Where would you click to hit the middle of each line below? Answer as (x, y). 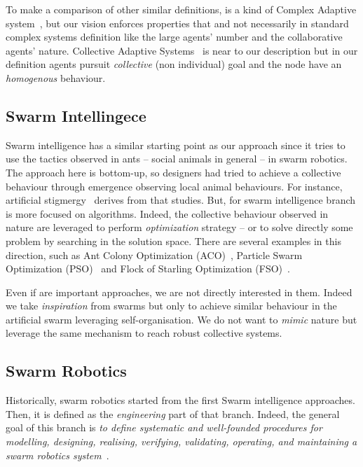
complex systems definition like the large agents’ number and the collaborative (174, 37)
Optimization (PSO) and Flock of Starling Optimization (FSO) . (148, 269)
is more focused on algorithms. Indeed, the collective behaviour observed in (167, 213)
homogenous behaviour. (56, 77)
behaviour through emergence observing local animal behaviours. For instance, (174, 186)
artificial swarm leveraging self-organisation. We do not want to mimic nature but (181, 319)
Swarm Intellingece (76, 115)
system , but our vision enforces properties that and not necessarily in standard (177, 23)
